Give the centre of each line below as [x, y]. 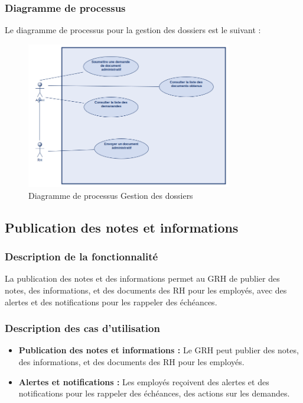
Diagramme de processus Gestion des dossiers [111, 195]
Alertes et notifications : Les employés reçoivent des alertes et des [144, 381]
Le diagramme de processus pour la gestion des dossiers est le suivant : [133, 30]
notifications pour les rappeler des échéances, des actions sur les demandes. [154, 393]
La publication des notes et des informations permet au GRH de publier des [142, 278]
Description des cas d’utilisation [82, 328]
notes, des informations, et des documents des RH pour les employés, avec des [146, 290]
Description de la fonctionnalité [82, 257]
